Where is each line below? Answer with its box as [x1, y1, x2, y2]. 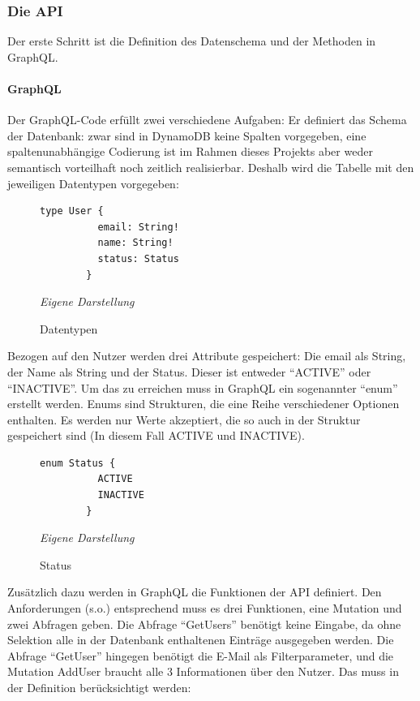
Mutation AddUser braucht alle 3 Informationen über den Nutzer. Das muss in [7, 663, 399, 680]
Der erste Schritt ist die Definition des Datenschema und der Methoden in [7, 32, 376, 49]
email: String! [97, 221, 179, 233]
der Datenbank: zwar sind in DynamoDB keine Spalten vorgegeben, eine [7, 127, 366, 144]
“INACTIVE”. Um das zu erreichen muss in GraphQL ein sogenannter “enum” [7, 379, 398, 396]
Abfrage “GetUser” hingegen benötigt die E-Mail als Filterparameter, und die [7, 647, 394, 664]
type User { [40, 205, 104, 217]
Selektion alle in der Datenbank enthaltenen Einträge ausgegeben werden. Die [7, 631, 394, 648]
